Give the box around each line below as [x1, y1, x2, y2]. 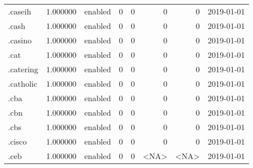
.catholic [8, 78, 37, 89]
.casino [8, 34, 32, 46]
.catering [8, 63, 38, 75]
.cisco [8, 136, 27, 147]
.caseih [8, 5, 31, 17]
